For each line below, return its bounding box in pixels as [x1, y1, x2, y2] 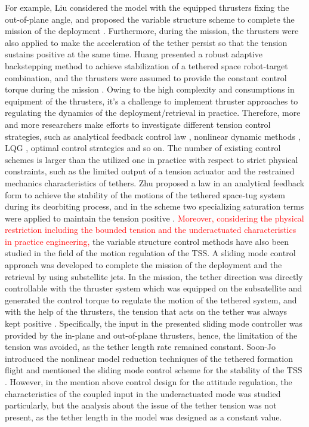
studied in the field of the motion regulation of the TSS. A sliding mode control [5, 247, 296, 259]
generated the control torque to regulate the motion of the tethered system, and [5, 293, 297, 306]
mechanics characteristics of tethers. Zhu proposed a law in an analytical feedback [5, 176, 305, 189]
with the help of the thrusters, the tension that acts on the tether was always [5, 305, 288, 318]
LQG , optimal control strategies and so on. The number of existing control [5, 142, 281, 154]
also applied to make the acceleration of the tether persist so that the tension [5, 36, 288, 48]
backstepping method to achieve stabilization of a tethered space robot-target [5, 59, 288, 72]
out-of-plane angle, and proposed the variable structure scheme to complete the [5, 13, 295, 25]
